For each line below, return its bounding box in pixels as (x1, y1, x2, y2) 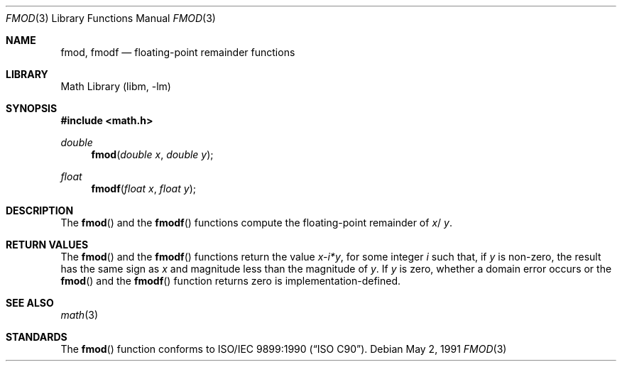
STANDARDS (6, 331, 67, 343)
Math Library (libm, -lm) (60, 80, 171, 92)
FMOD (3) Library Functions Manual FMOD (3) (6, 12, 216, 24)
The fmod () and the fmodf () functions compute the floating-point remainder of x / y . (60, 217, 452, 229)
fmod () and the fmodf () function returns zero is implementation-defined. (60, 275, 401, 287)
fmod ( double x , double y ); (91, 148, 214, 160)
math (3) (60, 309, 98, 321)
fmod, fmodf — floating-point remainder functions (60, 46, 295, 58)
